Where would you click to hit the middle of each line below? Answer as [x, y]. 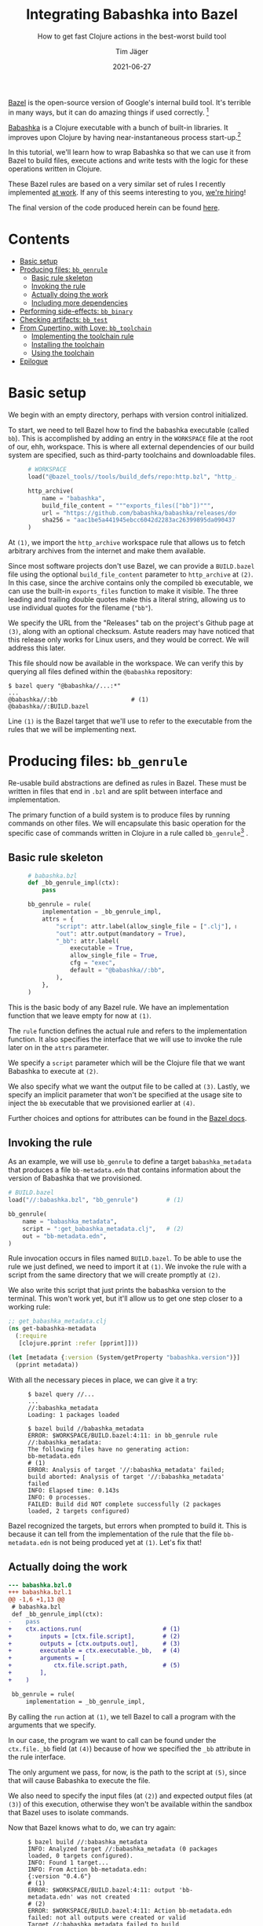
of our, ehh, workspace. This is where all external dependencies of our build [131, 447]
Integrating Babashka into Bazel [132, 15]
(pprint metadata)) [47, 1364]
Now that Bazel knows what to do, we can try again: [92, 1827]
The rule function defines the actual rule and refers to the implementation [128, 1031]
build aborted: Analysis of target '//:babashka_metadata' [126, 1477]
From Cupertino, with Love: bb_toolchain [85, 328]
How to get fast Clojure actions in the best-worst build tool [132, 36]
